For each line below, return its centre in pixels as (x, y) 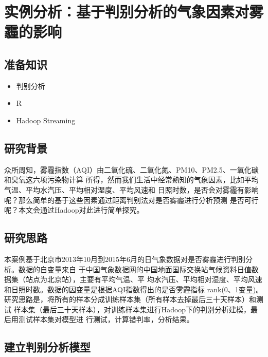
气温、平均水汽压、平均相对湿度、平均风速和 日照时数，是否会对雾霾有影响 (131, 189)
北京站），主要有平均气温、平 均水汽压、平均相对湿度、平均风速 (155, 279)
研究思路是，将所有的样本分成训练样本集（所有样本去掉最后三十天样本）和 (130, 299)
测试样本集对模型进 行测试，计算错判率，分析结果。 (106, 319)
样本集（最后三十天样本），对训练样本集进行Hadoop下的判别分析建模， (132, 309)
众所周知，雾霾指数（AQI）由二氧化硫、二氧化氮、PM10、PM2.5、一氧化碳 (131, 169)
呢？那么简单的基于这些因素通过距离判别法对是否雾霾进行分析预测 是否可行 (131, 200)
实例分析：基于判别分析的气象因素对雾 (134, 12)
